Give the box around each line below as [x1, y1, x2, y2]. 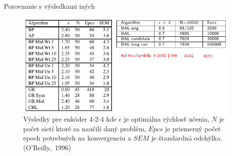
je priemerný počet [165, 123, 221, 133]
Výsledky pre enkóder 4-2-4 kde [23, 114, 117, 124]
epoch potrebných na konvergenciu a [23, 133, 131, 143]
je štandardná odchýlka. [151, 133, 222, 143]
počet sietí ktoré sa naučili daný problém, [23, 123, 146, 133]
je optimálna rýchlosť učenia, [124, 114, 210, 124]
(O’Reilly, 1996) [23, 142, 71, 152]
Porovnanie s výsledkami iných [4, 1, 95, 11]
